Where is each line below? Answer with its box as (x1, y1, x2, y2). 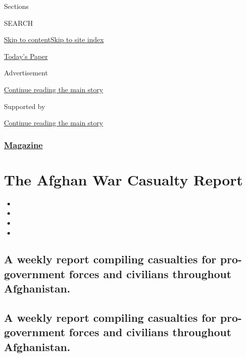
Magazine (4, 138, 43, 151)
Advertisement (4, 67, 48, 78)
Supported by (4, 101, 45, 111)
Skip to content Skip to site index (4, 34, 104, 45)
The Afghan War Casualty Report (4, 169, 243, 189)
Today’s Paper (4, 51, 48, 61)
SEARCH (4, 17, 33, 28)
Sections (4, 1, 29, 11)
